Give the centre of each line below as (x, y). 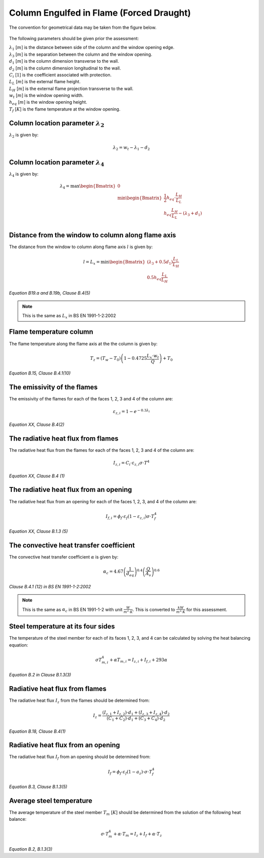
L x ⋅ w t (153, 356)
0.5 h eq (154, 278)
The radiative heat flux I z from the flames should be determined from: (79, 701)
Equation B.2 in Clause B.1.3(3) (40, 675)
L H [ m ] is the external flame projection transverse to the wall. (71, 89)
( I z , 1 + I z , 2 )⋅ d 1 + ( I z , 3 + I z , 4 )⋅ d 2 (136, 713)
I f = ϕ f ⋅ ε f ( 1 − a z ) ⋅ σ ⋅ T (130, 772)
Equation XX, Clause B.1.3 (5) (38, 532)
